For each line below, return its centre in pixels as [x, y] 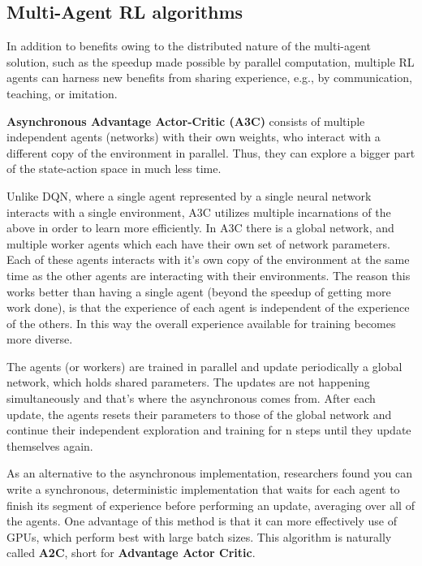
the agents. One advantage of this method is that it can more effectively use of [202, 521]
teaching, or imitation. [62, 93]
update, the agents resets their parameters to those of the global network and [199, 414]
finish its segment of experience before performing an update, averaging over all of [211, 505]
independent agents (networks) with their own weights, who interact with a [194, 137]
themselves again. [50, 445]
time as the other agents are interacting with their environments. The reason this [209, 275]
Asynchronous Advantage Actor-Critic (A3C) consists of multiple [186, 121]
